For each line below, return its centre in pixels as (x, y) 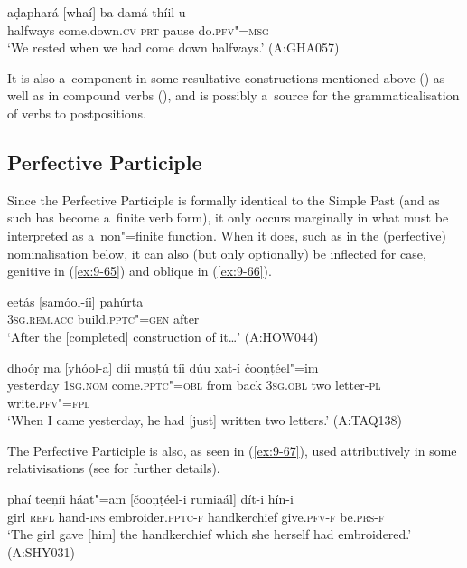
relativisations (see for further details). (114, 468)
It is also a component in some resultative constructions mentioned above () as (226, 77)
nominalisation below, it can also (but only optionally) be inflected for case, (217, 253)
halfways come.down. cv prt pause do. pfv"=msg (138, 29)
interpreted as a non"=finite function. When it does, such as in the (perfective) (227, 235)
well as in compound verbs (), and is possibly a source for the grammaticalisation (233, 95)
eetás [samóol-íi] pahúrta (75, 301)
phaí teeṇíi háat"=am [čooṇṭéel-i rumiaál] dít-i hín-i (150, 499)
